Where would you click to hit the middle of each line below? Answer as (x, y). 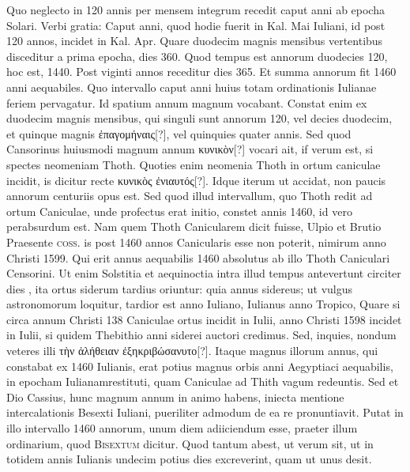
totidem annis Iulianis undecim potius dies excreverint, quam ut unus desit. (189, 459)
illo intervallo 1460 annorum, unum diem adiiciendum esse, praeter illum (182, 428)
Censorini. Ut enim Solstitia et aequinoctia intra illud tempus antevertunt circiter (204, 273)
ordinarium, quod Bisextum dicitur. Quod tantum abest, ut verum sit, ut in (190, 443)
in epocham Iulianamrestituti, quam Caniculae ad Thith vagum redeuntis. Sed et (203, 381)
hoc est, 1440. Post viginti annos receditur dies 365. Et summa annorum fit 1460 (201, 72)
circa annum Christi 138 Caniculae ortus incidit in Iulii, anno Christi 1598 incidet (204, 319)
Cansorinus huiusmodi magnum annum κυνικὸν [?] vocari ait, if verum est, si (190, 149)
